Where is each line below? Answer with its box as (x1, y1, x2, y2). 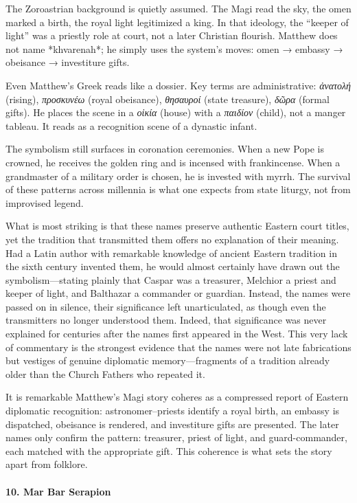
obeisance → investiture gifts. (5, 55, 130, 69)
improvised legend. (5, 195, 84, 210)
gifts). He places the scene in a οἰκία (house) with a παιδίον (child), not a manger (5, 105, 346, 120)
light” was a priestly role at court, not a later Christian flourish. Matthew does (5, 28, 338, 43)
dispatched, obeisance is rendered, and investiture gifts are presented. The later (5, 416, 339, 431)
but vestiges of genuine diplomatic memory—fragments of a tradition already (5, 353, 330, 368)
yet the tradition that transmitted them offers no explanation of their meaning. (5, 232, 339, 246)
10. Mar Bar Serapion (5, 484, 111, 498)
